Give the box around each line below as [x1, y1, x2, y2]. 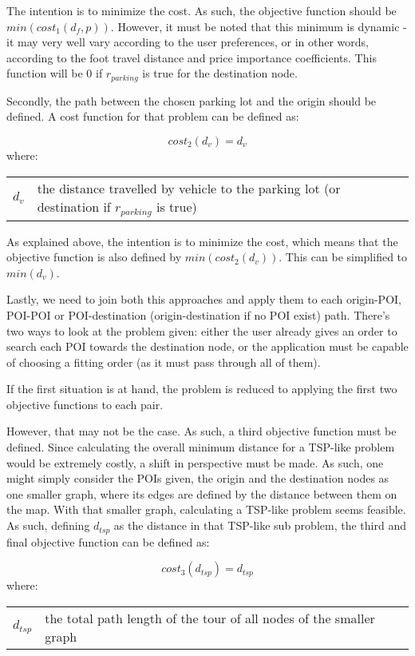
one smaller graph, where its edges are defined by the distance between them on [6, 485, 397, 502]
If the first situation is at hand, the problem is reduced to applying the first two [6, 380, 397, 397]
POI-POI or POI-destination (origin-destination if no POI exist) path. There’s [6, 306, 390, 323]
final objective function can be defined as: [6, 533, 210, 550]
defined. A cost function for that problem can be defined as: [6, 108, 299, 125]
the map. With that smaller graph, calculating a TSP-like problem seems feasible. [6, 501, 406, 518]
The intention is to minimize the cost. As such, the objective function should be [6, 2, 397, 18]
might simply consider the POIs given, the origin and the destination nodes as [6, 470, 389, 487]
